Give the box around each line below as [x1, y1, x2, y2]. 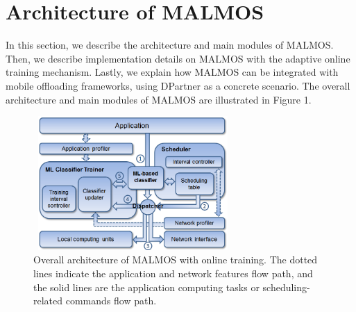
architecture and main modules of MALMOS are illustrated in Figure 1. [6, 92, 312, 106]
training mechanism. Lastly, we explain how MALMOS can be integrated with [6, 65, 339, 79]
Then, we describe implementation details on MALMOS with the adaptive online [6, 51, 350, 65]
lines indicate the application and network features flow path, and [33, 266, 313, 281]
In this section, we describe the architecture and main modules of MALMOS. [6, 38, 334, 52]
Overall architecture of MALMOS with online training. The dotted [33, 252, 318, 267]
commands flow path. [65, 293, 157, 308]
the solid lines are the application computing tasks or [33, 279, 260, 294]
